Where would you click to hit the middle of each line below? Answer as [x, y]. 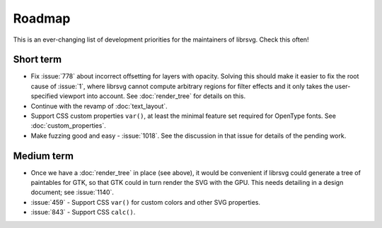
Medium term [44, 156]
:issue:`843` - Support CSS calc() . [83, 212]
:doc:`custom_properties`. [68, 126]
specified [44, 96]
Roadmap [42, 18]
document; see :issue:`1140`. [73, 192]
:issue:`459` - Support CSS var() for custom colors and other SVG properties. [146, 202]
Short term [37, 60]
